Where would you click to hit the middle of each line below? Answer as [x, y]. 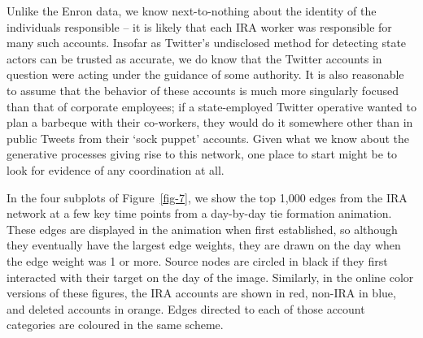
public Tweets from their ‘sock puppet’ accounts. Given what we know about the [208, 138]
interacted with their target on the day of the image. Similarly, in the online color [210, 277]
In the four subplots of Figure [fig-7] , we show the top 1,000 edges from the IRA [207, 197]
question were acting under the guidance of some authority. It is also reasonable [205, 74]
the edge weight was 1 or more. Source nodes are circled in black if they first [197, 260]
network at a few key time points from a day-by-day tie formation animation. [199, 213]
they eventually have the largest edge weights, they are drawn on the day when [204, 245]
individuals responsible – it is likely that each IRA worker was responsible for [199, 26]
